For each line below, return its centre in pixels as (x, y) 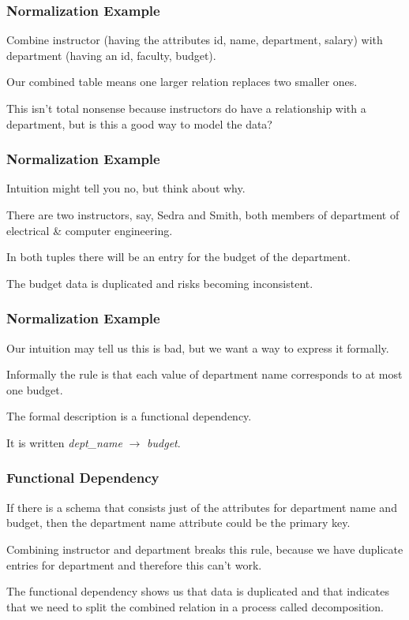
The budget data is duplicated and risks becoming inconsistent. (160, 283)
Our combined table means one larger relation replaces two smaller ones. (182, 82)
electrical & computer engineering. (90, 230)
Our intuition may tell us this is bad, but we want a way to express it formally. (198, 347)
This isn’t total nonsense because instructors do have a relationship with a (186, 108)
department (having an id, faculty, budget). (111, 55)
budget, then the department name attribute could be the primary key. (178, 523)
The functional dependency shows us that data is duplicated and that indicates (198, 591)
